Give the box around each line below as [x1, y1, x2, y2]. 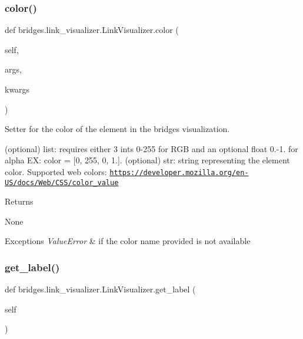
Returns [5, 195, 34, 208]
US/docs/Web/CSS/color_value [5, 178, 119, 187]
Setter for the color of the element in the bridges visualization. [5, 123, 230, 135]
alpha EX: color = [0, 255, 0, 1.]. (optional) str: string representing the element [5, 154, 290, 166]
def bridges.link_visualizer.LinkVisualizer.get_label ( [5, 283, 196, 295]
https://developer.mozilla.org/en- [109, 168, 249, 177]
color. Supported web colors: [5, 165, 107, 177]
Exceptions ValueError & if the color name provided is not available [5, 235, 251, 247]
